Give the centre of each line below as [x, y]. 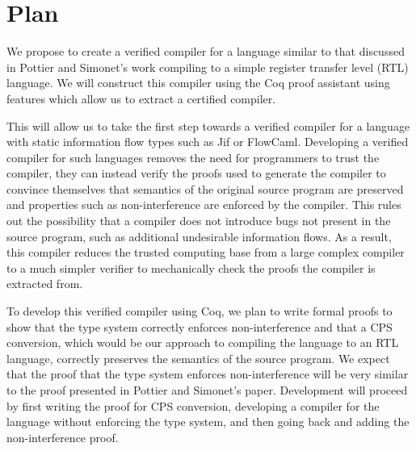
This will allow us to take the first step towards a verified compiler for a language [208, 125]
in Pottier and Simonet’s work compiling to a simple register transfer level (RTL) [208, 67]
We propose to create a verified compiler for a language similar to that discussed [206, 51]
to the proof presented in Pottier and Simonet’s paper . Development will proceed [207, 390]
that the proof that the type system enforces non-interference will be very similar [208, 374]
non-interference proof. [63, 437]
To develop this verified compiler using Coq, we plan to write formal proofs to [200, 311]
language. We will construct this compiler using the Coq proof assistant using [198, 83]
